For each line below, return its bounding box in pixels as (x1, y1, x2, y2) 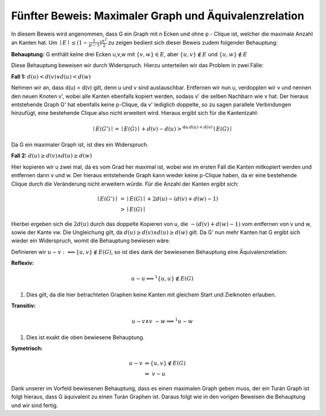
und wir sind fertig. (11, 401, 59, 409)
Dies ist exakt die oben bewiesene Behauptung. (26, 333, 145, 341)
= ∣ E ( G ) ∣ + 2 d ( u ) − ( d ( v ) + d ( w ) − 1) (120, 195, 219, 202)
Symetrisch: (11, 345, 43, 352)
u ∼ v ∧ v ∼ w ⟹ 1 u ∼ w (131, 317, 193, 325)
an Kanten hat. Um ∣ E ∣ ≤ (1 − (11, 39, 88, 46)
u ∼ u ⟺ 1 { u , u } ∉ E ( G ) (130, 274, 194, 282)
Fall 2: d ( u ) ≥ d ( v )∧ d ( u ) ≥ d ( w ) (11, 152, 92, 160)
